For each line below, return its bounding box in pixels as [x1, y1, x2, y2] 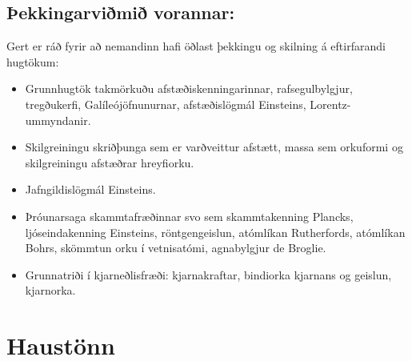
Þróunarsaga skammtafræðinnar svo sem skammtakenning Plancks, [25, 207, 354, 224]
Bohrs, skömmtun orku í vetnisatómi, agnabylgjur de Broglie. [25, 239, 326, 256]
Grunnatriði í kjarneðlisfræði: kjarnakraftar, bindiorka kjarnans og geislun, [25, 266, 392, 283]
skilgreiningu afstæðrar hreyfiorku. [25, 154, 194, 170]
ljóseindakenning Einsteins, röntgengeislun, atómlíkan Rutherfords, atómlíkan [25, 223, 406, 240]
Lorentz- [310, 95, 351, 112]
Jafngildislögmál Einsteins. [25, 181, 156, 198]
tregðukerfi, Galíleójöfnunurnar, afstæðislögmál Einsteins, [25, 95, 306, 112]
